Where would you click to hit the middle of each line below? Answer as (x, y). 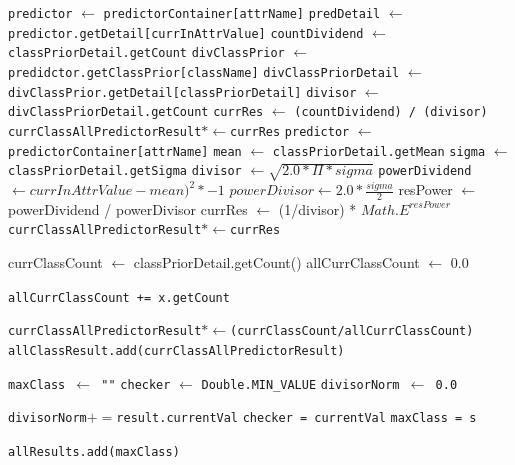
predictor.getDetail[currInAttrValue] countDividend (186, 33)
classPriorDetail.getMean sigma (379, 151)
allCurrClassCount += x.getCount (119, 297)
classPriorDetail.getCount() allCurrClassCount (276, 262)
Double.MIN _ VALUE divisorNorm (300, 384)
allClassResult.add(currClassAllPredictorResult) (176, 351)
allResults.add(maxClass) (94, 451)
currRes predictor (290, 131)
